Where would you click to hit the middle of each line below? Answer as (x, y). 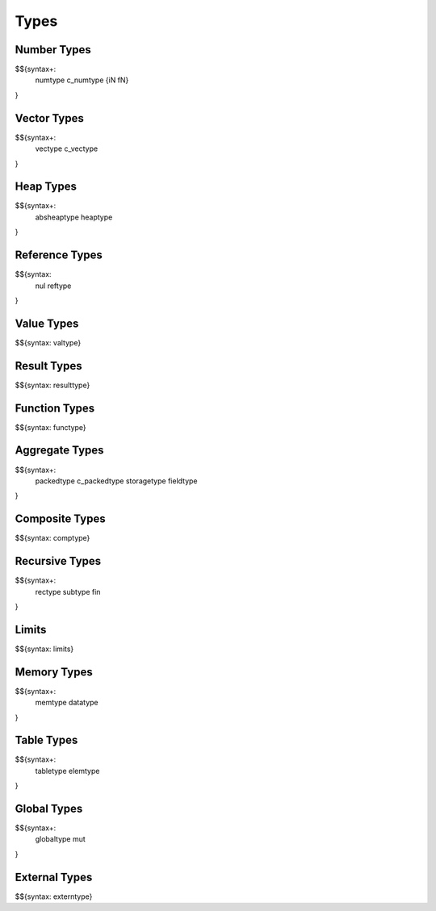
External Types (54, 877)
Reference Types (59, 255)
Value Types (47, 323)
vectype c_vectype (67, 148)
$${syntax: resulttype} (52, 385)
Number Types (53, 50)
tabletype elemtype (67, 771)
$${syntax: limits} (44, 649)
